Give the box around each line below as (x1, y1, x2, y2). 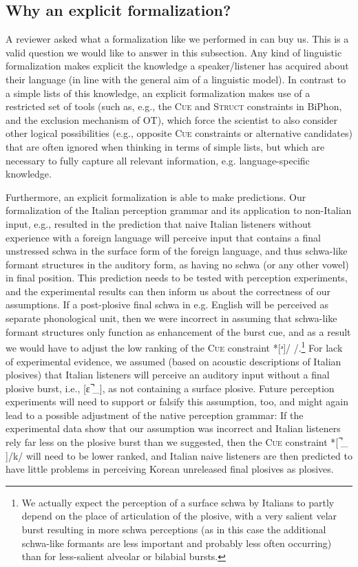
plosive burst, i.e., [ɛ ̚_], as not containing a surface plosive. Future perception (6, 381, 335, 395)
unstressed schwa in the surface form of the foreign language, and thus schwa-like (6, 244, 348, 258)
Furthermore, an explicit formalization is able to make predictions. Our (6, 189, 306, 204)
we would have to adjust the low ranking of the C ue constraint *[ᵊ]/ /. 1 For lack (6, 339, 343, 354)
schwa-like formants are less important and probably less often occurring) (21, 535, 332, 550)
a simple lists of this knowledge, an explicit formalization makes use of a (6, 85, 310, 100)
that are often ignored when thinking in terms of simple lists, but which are (6, 139, 325, 153)
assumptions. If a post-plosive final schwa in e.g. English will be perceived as (6, 297, 329, 312)
